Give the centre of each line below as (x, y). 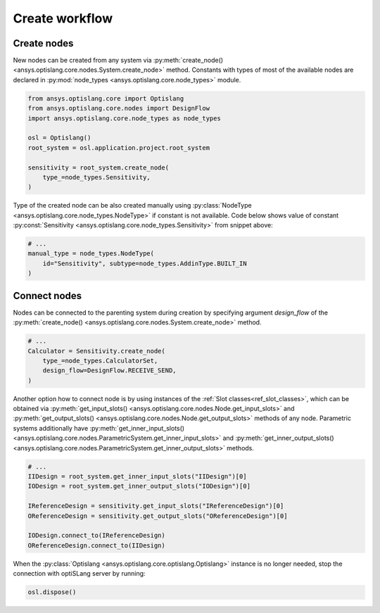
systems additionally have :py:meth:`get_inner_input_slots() (99, 428)
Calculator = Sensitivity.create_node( (96, 351)
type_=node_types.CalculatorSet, (100, 360)
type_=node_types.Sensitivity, (96, 177)
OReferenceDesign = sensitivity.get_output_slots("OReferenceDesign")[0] (158, 516)
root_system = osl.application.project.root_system (119, 147)
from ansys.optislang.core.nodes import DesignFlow (119, 108)
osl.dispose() (52, 592)
